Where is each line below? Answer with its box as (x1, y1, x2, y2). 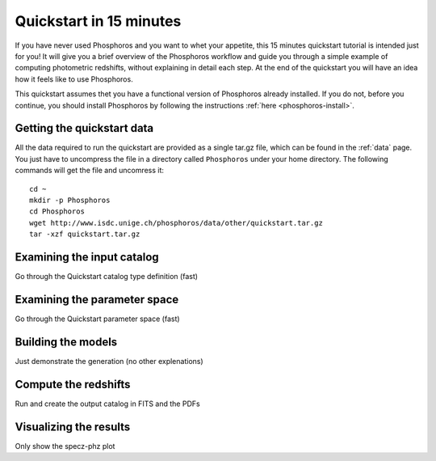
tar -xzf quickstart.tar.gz (29, 230, 140, 239)
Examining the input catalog (15, 250, 159, 264)
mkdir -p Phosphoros (29, 195, 111, 205)
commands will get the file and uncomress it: (15, 166, 165, 176)
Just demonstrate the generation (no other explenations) (15, 356, 203, 366)
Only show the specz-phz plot (15, 441, 115, 450)
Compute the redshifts (15, 377, 131, 391)
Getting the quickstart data (15, 121, 154, 135)
